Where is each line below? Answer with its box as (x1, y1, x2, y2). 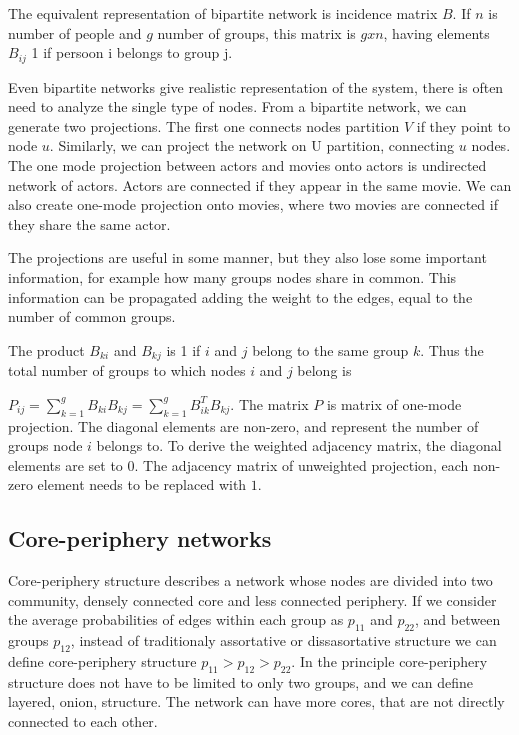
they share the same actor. (8, 213, 171, 234)
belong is (297, 360, 352, 381)
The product (8, 339, 85, 360)
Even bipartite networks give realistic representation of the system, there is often (8, 76, 504, 97)
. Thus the (420, 339, 484, 360)
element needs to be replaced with (37, 474, 247, 495)
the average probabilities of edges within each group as (8, 609, 344, 630)
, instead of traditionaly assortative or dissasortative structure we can (70, 630, 497, 651)
